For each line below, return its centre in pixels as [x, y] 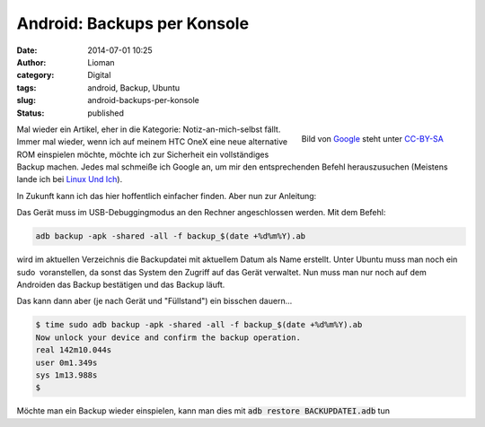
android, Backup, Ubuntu [133, 87]
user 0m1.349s [66, 362]
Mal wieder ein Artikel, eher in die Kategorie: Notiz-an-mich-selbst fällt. [149, 129]
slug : [26, 100]
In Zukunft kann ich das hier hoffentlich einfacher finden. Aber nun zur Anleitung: [167, 196]
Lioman [101, 62]
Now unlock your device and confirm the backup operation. [168, 337]
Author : [31, 62]
